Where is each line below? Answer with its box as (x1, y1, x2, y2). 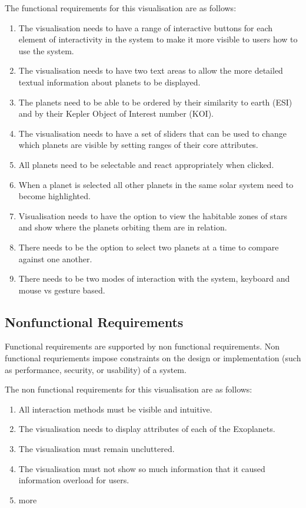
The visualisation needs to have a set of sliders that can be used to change (18, 127, 287, 139)
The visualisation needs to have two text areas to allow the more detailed (18, 64, 283, 77)
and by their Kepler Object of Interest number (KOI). (18, 107, 214, 120)
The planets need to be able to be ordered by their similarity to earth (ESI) (18, 95, 292, 108)
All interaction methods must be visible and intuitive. (18, 403, 212, 415)
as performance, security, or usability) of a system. (5, 363, 187, 375)
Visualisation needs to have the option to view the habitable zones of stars (18, 209, 288, 222)
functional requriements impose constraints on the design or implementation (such (5, 352, 301, 364)
